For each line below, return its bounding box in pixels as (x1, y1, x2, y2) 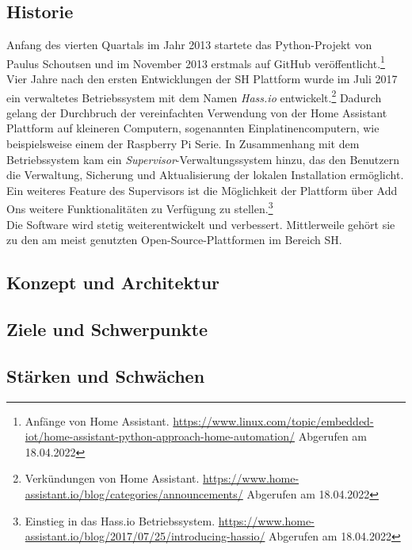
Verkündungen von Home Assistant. (25, 470, 200, 487)
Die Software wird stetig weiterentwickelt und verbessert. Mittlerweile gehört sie (6, 216, 395, 232)
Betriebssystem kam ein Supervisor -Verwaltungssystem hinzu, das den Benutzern (6, 151, 399, 167)
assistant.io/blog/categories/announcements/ (25, 486, 243, 502)
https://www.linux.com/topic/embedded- (173, 412, 374, 429)
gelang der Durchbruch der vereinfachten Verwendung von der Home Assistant (6, 104, 387, 120)
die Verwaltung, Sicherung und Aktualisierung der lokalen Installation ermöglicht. (6, 166, 404, 183)
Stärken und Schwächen (6, 363, 205, 388)
